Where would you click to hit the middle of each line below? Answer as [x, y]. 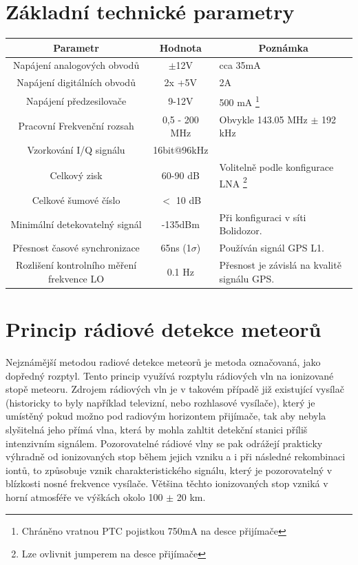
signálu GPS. [247, 278]
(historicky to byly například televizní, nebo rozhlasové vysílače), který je [160, 402]
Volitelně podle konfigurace [276, 166]
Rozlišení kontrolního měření [76, 265]
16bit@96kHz [181, 150]
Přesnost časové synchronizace [76, 248]
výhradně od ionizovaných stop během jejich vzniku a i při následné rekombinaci [176, 456]
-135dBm [180, 224]
